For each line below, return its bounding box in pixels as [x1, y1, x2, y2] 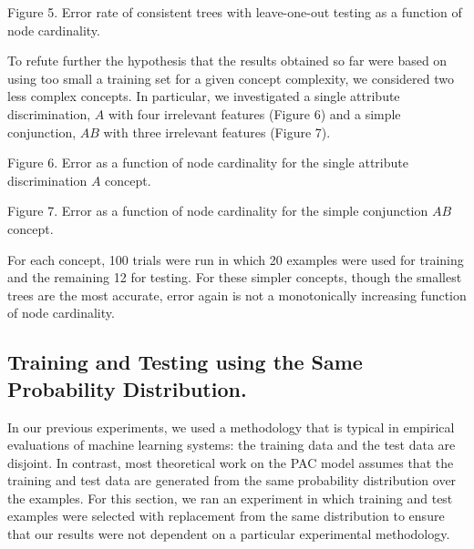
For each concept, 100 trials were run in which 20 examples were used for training [7, 249, 464, 269]
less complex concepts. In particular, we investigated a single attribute [7, 86, 400, 106]
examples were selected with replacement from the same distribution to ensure [7, 506, 445, 525]
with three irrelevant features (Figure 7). [103, 122, 331, 141]
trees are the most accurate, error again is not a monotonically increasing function [7, 285, 467, 304]
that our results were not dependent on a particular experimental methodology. [7, 524, 450, 544]
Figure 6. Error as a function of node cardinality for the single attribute [7, 153, 408, 172]
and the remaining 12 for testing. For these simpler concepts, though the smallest [7, 268, 462, 287]
